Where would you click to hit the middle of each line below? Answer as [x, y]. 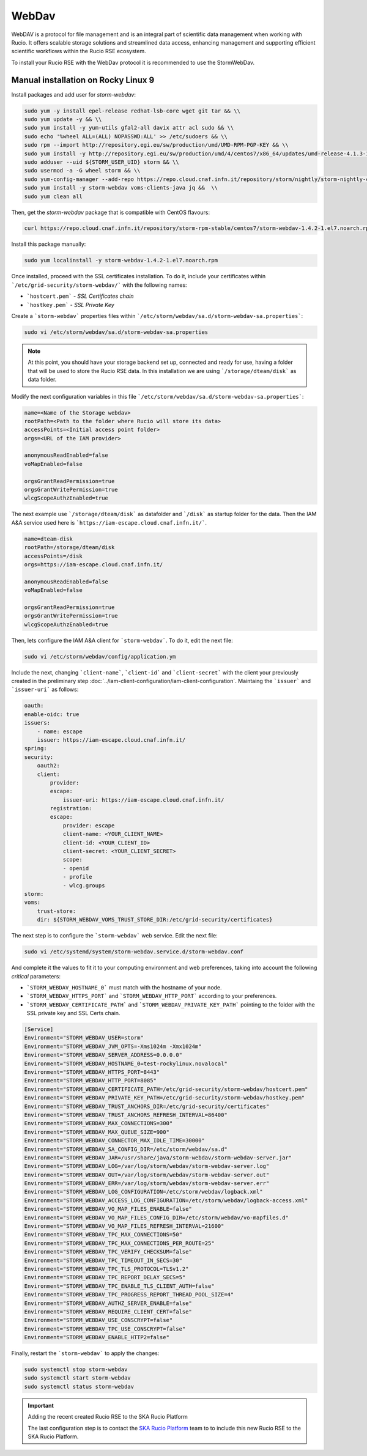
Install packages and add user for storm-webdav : [74, 94]
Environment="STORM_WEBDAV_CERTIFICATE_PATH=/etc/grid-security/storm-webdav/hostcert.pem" [166, 1089]
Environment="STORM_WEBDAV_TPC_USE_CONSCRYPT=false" [105, 1329]
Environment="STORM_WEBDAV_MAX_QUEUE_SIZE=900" [97, 1132]
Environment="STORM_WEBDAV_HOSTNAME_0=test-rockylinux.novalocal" [126, 1063]
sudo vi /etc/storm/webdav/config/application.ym [100, 656]
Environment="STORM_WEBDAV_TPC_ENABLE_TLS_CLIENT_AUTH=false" [119, 1286]
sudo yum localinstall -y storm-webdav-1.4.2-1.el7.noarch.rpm [121, 261]
